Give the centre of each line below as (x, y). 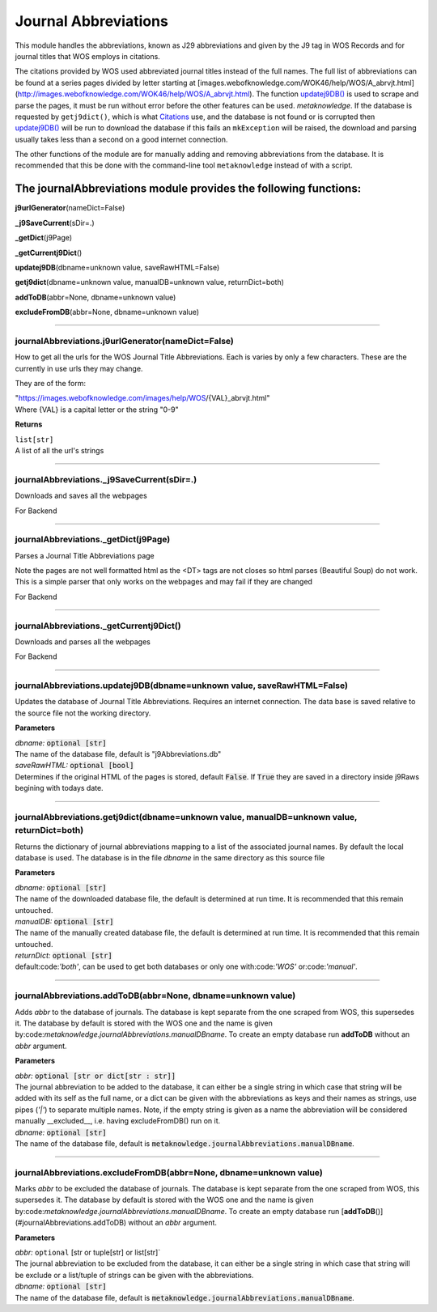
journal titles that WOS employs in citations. (88, 56)
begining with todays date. (59, 788)
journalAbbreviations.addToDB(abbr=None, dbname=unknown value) (155, 996)
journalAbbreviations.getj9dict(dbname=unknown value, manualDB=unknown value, (186, 817)
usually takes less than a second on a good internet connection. (121, 139)
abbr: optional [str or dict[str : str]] (95, 1076)
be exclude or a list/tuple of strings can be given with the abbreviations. (134, 1275)
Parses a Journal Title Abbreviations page (85, 555)
